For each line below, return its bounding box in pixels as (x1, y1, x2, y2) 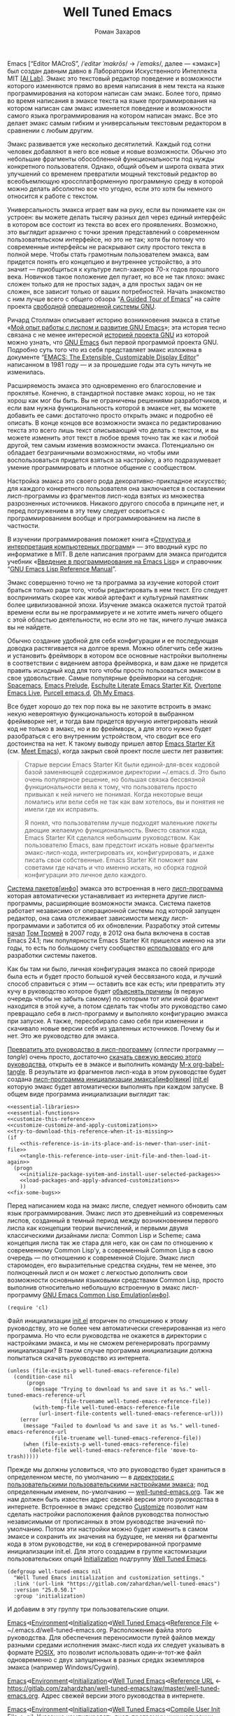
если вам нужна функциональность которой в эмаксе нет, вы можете (7, 403, 217, 412)
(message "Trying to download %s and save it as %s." (32, 1386, 192, 1393)
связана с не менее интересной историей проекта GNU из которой (7, 330, 209, 339)
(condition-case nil (13, 1373, 73, 1380)
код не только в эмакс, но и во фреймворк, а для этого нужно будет (7, 724, 212, 732)
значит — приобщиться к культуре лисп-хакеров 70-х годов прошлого (7, 265, 220, 273)
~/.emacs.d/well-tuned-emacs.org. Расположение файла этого (7, 1626, 192, 1634)
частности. (7, 521, 41, 529)
